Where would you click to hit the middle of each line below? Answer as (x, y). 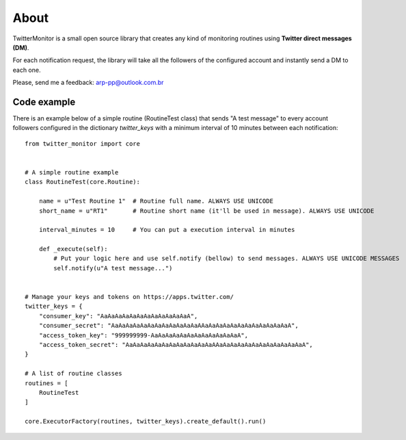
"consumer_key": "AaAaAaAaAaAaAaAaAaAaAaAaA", (118, 316)
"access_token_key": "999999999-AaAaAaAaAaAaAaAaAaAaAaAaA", (144, 335)
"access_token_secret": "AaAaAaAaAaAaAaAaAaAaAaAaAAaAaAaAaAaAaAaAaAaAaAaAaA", (176, 345)
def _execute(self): (73, 249)
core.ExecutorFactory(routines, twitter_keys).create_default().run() (146, 422)
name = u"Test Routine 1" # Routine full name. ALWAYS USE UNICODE (156, 201)
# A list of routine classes (73, 374)
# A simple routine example (72, 172)
